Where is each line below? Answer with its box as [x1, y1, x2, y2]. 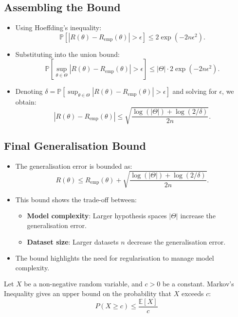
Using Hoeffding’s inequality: [15, 22, 102, 33]
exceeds [181, 288, 204, 299]
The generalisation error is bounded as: [15, 160, 132, 171]
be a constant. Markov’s [162, 279, 234, 289]
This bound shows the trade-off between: [15, 194, 137, 204]
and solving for [172, 86, 217, 96]
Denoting [15, 86, 43, 96]
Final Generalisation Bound [4, 138, 146, 153]
